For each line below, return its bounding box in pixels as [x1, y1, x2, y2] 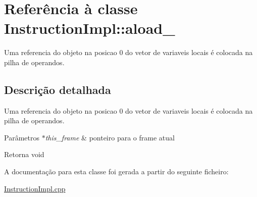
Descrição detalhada [4, 81, 111, 97]
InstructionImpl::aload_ [4, 18, 175, 38]
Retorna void [4, 149, 44, 160]
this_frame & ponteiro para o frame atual [45, 132, 175, 142]
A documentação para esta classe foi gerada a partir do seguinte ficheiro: [4, 166, 229, 177]
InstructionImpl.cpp [4, 183, 66, 193]
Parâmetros [4, 132, 39, 142]
